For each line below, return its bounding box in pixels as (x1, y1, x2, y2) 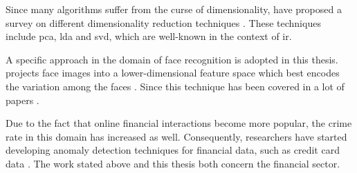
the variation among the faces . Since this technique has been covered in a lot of (6, 79, 345, 93)
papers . (6, 92, 39, 107)
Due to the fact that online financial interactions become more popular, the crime (6, 116, 352, 130)
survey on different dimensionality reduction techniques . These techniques (6, 15, 321, 30)
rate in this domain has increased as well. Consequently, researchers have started (6, 129, 347, 143)
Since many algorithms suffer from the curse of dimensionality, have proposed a (6, 2, 342, 16)
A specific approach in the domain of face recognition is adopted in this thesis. (6, 52, 338, 66)
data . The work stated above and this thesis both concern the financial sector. (6, 156, 340, 170)
